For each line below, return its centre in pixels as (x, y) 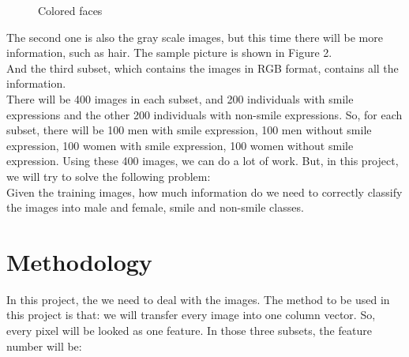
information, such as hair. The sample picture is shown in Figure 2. (169, 53)
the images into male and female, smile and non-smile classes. (155, 207)
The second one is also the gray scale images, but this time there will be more (195, 37)
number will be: (44, 346)
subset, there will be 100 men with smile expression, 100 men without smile (189, 130)
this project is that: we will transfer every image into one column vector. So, (191, 315)
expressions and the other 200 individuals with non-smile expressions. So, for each (204, 114)
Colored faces (70, 10)
